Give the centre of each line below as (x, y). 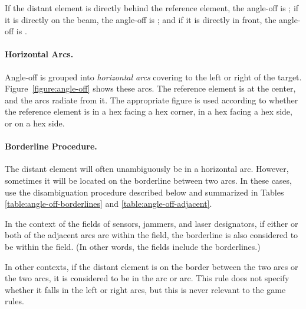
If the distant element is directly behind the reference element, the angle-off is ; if (152, 8)
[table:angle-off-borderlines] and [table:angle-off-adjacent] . (108, 204)
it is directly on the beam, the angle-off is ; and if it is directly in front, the (141, 19)
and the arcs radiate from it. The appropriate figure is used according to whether (152, 100)
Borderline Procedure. (51, 146)
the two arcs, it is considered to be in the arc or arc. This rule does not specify (147, 278)
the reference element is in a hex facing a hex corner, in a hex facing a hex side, (149, 111)
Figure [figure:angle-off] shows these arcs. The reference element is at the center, (150, 88)
